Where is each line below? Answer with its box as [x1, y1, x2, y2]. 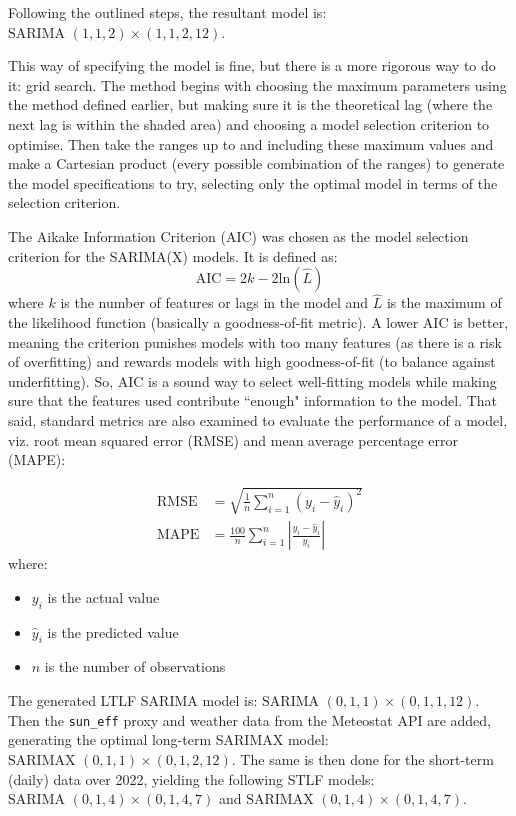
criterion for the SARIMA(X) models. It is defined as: [8, 245, 338, 266]
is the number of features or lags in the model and [60, 292, 369, 313]
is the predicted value [47, 621, 179, 642]
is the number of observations [44, 656, 226, 677]
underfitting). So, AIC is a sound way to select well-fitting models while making [8, 370, 497, 391]
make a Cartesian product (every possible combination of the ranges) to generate [8, 153, 505, 174]
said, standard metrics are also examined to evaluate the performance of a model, [8, 409, 508, 430]
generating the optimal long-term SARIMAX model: [8, 729, 329, 750]
